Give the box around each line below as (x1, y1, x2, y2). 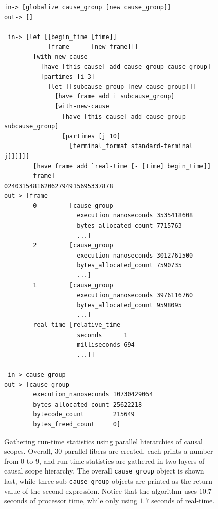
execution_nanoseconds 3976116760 (77, 292, 193, 299)
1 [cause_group (33, 281, 113, 289)
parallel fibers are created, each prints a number (64, 446, 213, 456)
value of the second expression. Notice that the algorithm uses (4, 485, 197, 496)
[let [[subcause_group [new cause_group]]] (47, 83, 197, 90)
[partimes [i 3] (40, 73, 95, 81)
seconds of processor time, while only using (4, 495, 137, 506)
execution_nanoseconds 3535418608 (77, 212, 193, 220)
